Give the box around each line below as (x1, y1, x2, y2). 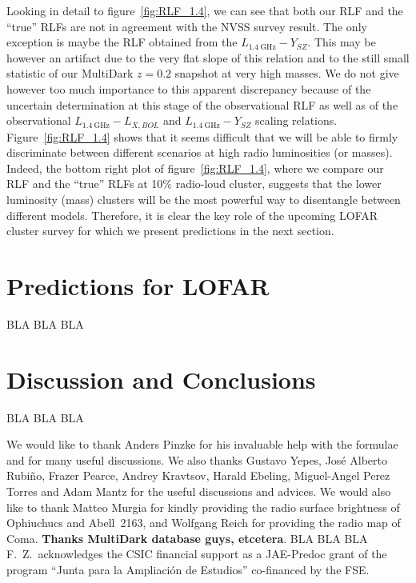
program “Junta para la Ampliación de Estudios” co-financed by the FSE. (6, 561, 370, 577)
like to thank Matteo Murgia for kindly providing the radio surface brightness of (6, 498, 400, 515)
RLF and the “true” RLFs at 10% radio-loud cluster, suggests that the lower (6, 175, 382, 192)
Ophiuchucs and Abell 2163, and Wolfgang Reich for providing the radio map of (6, 514, 401, 531)
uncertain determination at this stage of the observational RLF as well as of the (6, 96, 398, 113)
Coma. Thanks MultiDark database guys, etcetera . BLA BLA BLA (6, 529, 368, 546)
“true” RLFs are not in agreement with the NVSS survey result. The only (6, 18, 367, 34)
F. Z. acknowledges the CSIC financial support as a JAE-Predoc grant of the (6, 545, 387, 562)
